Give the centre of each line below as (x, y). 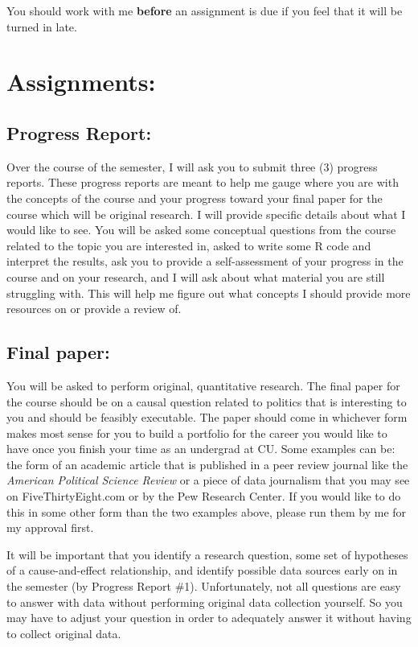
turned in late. (42, 26)
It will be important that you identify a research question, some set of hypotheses (207, 554)
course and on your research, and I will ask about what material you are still (196, 276)
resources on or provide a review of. (94, 309)
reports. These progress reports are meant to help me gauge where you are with (203, 182)
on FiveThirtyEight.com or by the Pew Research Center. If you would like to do (204, 496)
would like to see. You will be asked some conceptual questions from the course (201, 230)
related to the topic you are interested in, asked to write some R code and (189, 245)
